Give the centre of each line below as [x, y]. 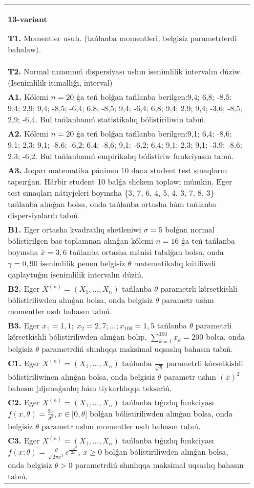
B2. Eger [24, 289]
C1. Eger [24, 363]
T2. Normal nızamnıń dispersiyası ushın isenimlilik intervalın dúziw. [125, 71]
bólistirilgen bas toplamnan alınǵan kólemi [81, 241]
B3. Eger [24, 325]
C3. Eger [24, 440]
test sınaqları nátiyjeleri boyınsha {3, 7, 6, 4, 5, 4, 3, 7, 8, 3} [111, 193]
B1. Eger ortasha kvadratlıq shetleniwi [74, 229]
